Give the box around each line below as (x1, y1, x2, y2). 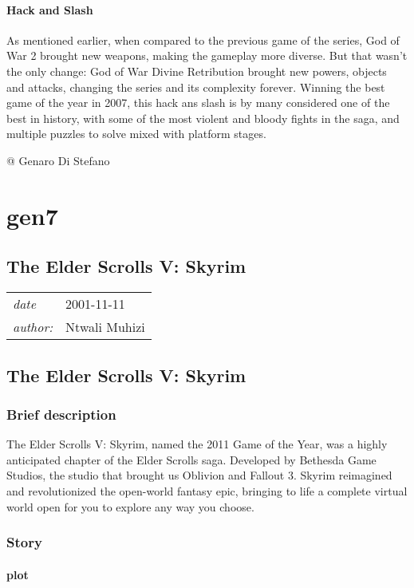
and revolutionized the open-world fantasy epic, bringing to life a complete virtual (6, 482, 408, 499)
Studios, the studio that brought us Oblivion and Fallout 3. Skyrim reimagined (6, 467, 392, 483)
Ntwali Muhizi (65, 318, 145, 337)
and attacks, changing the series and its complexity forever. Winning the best (6, 78, 385, 95)
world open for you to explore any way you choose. (6, 498, 254, 515)
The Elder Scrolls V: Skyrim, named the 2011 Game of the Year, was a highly (6, 436, 388, 452)
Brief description (6, 404, 116, 424)
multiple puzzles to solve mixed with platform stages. (6, 125, 266, 142)
